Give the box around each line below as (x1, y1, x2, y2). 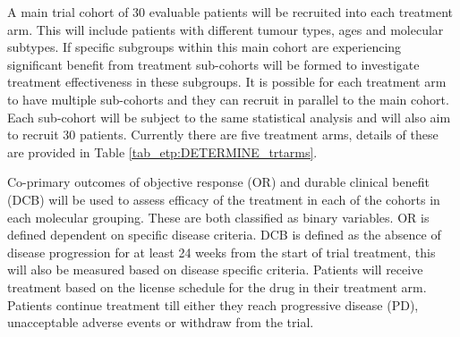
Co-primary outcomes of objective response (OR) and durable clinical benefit (7, 173, 430, 191)
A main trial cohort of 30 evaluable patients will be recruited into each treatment (7, 3, 454, 21)
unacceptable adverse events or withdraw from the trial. (7, 313, 314, 332)
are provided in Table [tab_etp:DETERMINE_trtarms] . (7, 142, 318, 161)
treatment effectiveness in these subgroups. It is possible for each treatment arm (7, 72, 447, 91)
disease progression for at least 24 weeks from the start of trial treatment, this (7, 242, 436, 261)
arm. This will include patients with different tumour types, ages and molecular (7, 20, 444, 38)
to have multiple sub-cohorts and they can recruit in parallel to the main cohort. (7, 89, 449, 108)
